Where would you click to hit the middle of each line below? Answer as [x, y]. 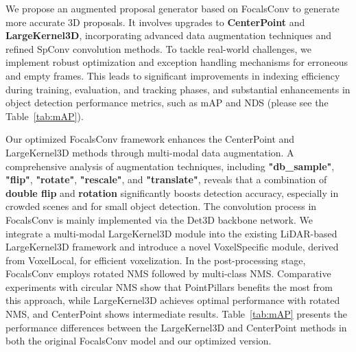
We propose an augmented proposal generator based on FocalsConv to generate [173, 8]
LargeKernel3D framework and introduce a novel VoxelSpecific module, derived [172, 247]
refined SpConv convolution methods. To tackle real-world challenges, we [158, 48]
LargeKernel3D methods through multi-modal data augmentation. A [150, 152]
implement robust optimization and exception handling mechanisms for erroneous [177, 62]
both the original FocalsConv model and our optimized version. [139, 341]
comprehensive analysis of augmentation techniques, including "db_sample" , [170, 166]
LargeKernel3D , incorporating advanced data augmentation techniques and [169, 35]
